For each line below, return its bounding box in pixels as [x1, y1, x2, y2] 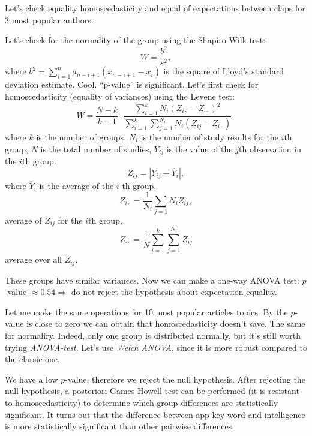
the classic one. [5, 353, 60, 365]
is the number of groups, [36, 131, 127, 143]
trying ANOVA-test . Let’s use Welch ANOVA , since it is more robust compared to [5, 341, 307, 353]
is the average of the [39, 179, 114, 191]
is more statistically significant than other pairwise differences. [5, 420, 235, 432]
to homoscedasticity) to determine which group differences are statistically [5, 396, 278, 409]
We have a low [5, 372, 58, 385]
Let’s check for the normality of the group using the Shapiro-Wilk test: [5, 34, 266, 46]
